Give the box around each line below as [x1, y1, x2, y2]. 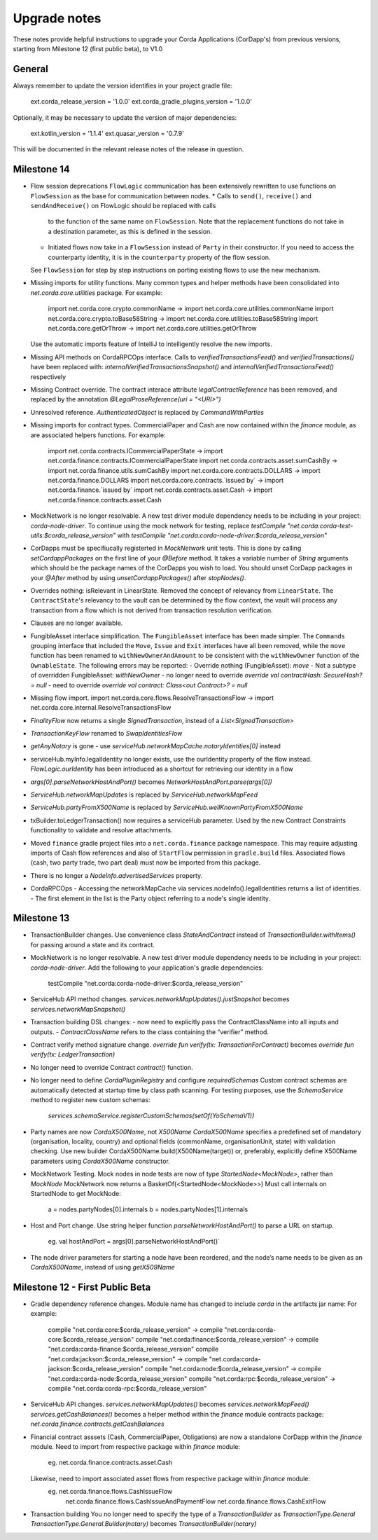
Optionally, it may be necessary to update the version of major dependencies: [13, 113, 237, 122]
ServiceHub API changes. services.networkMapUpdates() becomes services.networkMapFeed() [30, 1400, 309, 1408]
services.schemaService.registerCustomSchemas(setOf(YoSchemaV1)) [48, 1111, 255, 1120]
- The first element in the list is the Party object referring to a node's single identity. [30, 894, 271, 902]
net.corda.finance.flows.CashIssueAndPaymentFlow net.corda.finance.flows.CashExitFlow [65, 1497, 326, 1506]
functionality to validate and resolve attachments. [30, 826, 173, 834]
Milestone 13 [13, 912, 70, 924]
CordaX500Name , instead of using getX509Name [30, 1263, 175, 1271]
